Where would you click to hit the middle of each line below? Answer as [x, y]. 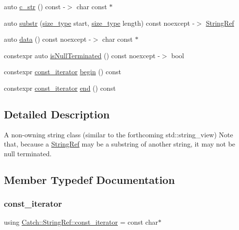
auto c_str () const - [35, 6]
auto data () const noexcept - [48, 39]
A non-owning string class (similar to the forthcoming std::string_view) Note [119, 134]
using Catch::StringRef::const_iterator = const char [81, 222]
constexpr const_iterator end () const [60, 88]
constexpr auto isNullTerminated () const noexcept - [82, 55]
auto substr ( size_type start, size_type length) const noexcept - [99, 23]
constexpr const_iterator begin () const [63, 72]
